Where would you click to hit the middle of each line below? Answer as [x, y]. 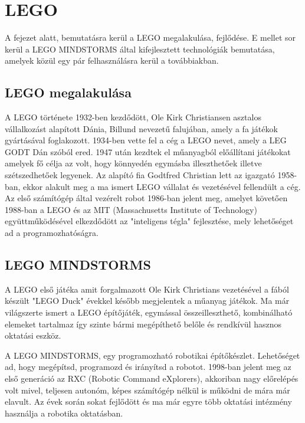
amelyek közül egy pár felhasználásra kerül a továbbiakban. [112, 60]
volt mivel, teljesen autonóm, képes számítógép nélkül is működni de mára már [147, 390]
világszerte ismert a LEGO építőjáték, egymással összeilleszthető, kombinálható [149, 312]
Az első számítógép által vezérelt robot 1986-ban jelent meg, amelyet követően [146, 198]
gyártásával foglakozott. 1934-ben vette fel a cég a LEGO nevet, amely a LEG [146, 140]
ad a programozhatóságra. [52, 233]
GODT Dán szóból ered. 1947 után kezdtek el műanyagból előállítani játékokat [148, 151]
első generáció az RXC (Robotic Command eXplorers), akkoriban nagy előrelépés [152, 378]
